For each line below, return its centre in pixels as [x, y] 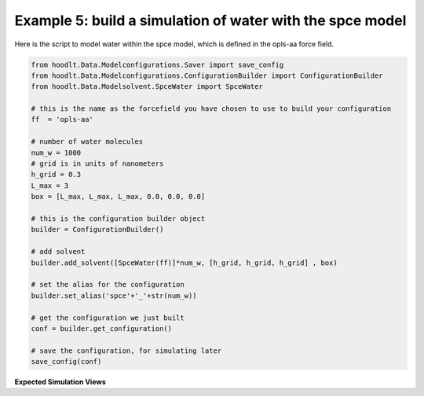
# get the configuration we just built [108, 317]
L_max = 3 [50, 185]
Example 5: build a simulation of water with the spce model [210, 20]
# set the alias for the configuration [108, 284]
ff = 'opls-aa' [62, 119]
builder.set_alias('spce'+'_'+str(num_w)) [114, 295]
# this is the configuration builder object [118, 219]
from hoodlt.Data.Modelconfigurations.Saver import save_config [157, 64]
